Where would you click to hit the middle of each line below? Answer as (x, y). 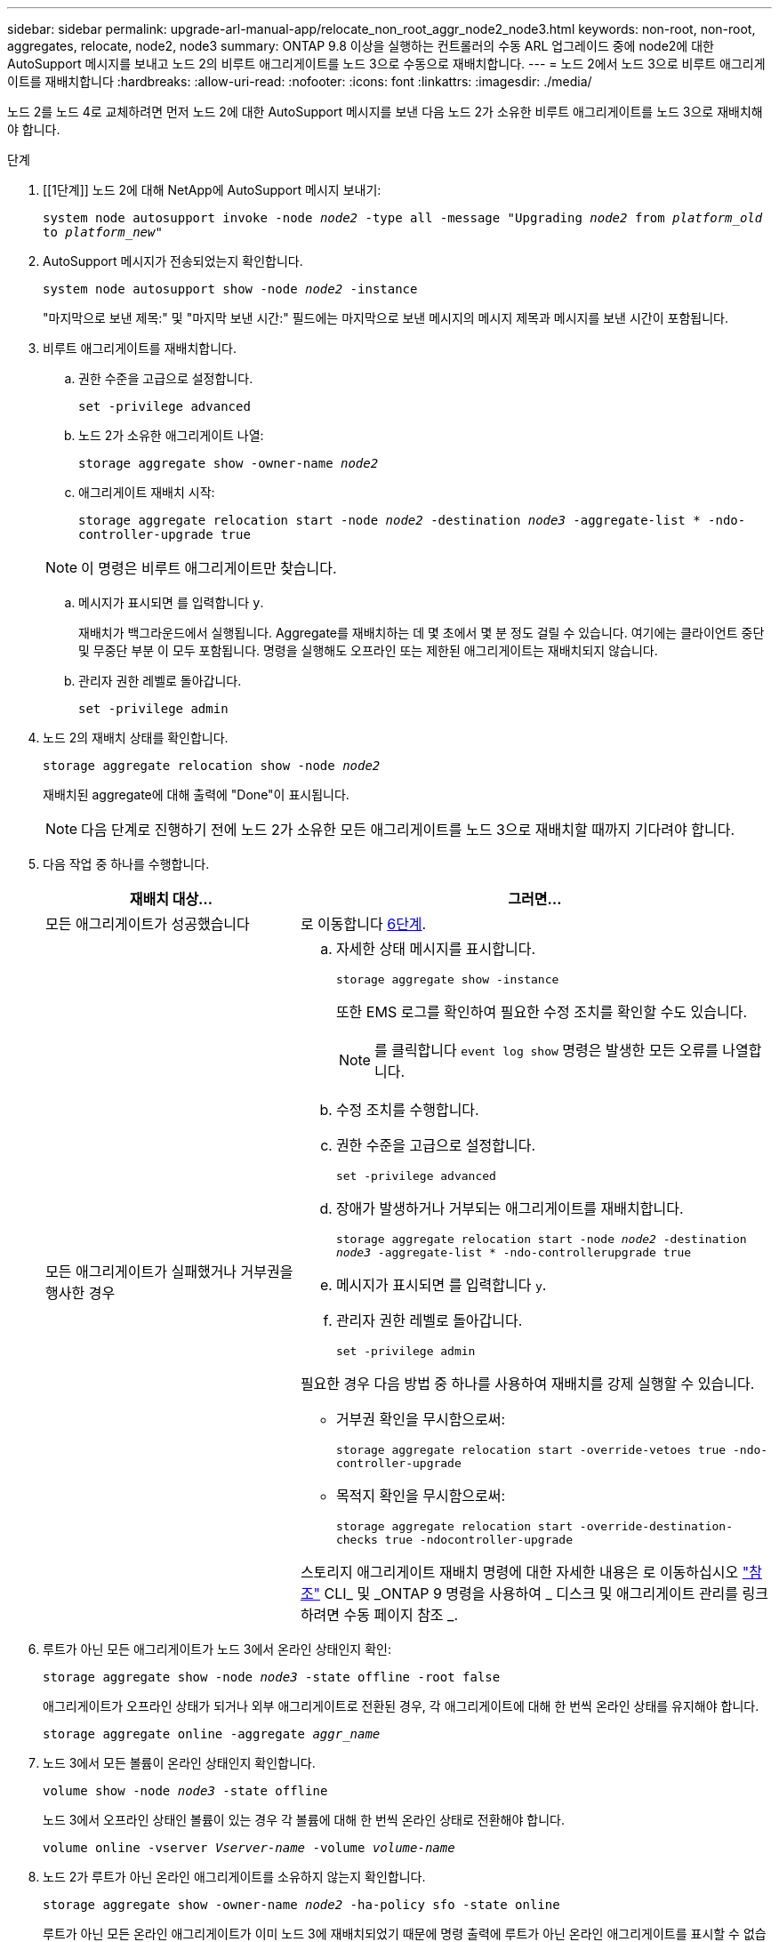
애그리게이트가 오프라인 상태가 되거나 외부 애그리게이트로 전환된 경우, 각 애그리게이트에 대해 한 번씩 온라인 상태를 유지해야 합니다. (401, 1706)
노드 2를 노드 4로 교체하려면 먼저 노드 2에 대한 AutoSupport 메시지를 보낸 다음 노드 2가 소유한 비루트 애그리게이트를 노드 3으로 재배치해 (385, 112)
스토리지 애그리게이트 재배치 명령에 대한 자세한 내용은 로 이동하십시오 (519, 1572)
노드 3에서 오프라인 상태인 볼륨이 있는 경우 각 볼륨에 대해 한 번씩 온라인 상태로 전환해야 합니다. (304, 1820)
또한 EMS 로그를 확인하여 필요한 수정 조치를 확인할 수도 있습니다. (542, 1012)
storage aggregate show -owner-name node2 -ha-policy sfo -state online (301, 1905)
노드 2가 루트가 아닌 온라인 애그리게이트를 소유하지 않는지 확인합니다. (234, 1877)
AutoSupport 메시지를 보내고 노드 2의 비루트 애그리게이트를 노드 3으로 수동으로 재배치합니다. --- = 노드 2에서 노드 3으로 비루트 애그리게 (386, 64)
